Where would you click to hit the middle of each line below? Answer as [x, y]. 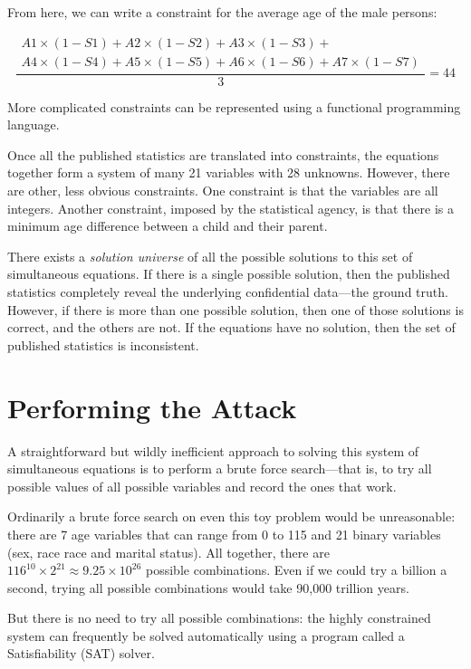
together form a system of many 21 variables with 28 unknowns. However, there [229, 172]
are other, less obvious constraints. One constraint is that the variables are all [223, 191]
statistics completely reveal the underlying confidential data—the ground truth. [228, 292]
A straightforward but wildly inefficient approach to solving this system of [213, 450]
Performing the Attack [152, 407]
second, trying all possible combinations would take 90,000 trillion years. [208, 587]
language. [34, 124]
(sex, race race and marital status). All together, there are [168, 552]
